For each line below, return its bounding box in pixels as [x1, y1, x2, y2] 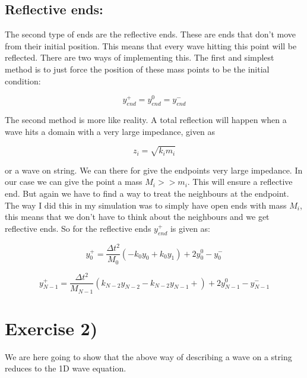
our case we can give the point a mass [5, 175, 143, 188]
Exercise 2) [5, 316, 98, 340]
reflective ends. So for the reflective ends [5, 222, 151, 234]
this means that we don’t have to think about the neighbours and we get [5, 210, 270, 223]
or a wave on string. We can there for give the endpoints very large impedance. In [5, 163, 303, 176]
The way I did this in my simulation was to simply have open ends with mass [5, 199, 287, 211]
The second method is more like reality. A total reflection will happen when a [5, 114, 287, 126]
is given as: [170, 222, 211, 234]
